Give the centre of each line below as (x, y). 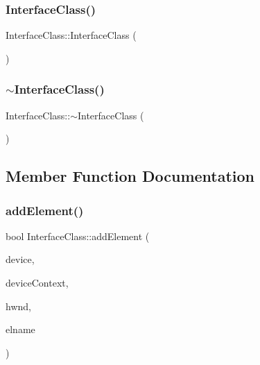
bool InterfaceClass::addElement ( (78, 236)
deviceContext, (37, 282)
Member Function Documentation (130, 176)
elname (20, 329)
